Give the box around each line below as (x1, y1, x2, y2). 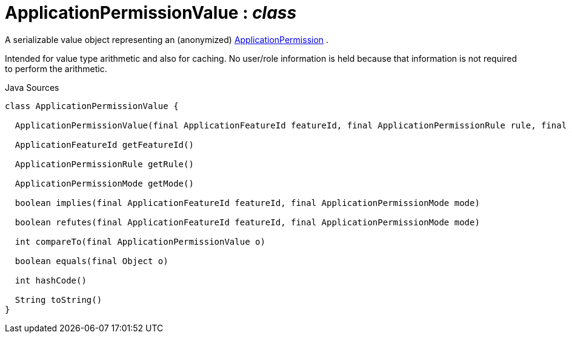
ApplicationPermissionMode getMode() (15, 178, 194, 188)
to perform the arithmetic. (5, 63, 107, 74)
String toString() (15, 294, 102, 305)
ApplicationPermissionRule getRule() (15, 159, 194, 169)
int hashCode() (15, 275, 87, 285)
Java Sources (5, 82, 59, 93)
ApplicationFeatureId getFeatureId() (15, 139, 194, 150)
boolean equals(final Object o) (15, 256, 168, 266)
